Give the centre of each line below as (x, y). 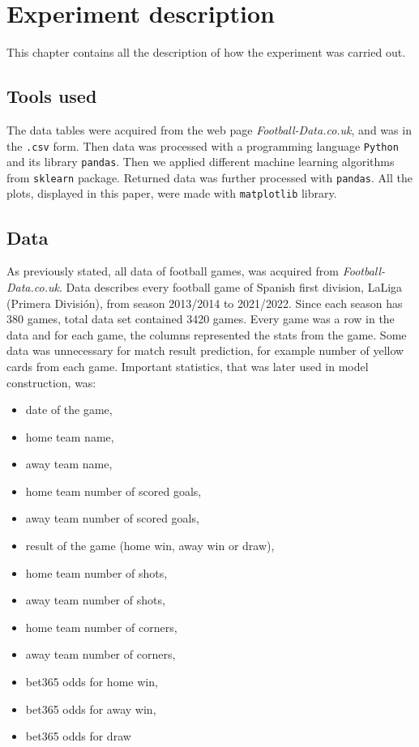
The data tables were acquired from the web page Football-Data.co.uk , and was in (209, 129)
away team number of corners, (100, 654)
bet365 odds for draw (78, 736)
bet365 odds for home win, (92, 682)
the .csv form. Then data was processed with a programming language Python (203, 145)
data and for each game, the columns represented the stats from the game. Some (207, 334)
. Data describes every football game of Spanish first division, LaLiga (231, 286)
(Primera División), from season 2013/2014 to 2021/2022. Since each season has (205, 303)
